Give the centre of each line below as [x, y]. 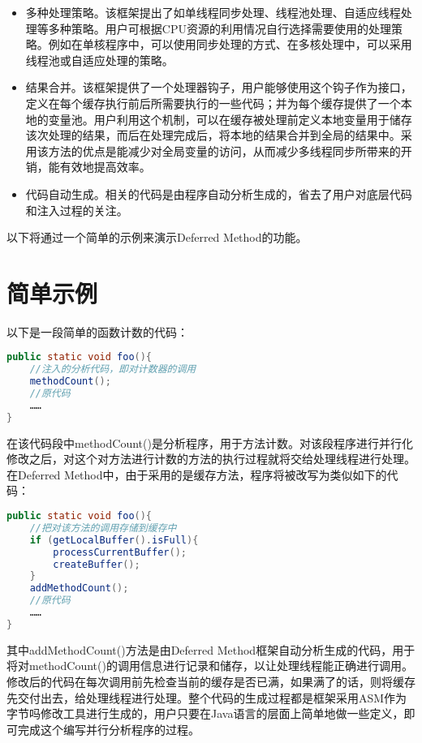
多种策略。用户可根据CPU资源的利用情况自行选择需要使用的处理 [220, 28]
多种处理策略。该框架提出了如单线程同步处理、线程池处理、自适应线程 [213, 12]
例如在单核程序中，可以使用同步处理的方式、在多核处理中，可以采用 [230, 44]
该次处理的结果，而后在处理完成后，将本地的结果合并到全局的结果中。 [213, 135]
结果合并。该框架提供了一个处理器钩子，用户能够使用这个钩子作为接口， [219, 87]
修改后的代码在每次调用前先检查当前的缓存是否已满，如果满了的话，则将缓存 [211, 681]
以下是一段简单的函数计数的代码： [97, 331]
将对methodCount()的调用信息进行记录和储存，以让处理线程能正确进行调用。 [210, 666]
